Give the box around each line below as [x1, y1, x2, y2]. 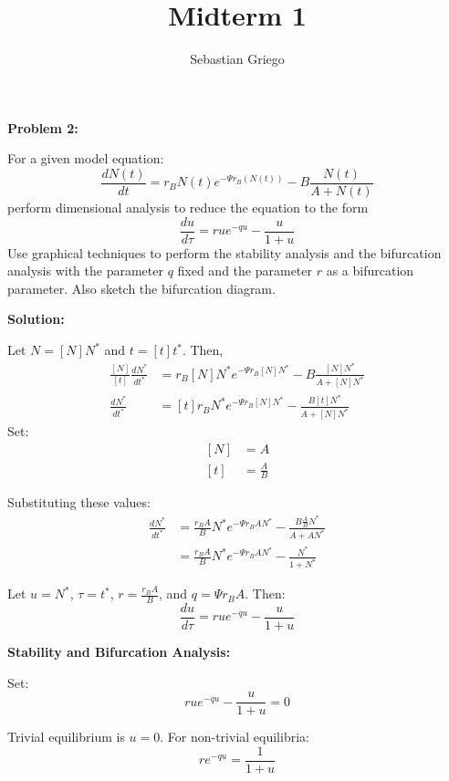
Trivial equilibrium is [7, 727, 125, 746]
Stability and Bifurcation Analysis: [7, 642, 231, 661]
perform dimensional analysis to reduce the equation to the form [7, 197, 369, 216]
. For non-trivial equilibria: [160, 727, 309, 746]
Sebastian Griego [190, 49, 285, 68]
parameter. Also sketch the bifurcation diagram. [7, 278, 276, 297]
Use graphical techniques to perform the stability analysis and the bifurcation [7, 243, 442, 262]
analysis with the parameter [7, 261, 163, 280]
